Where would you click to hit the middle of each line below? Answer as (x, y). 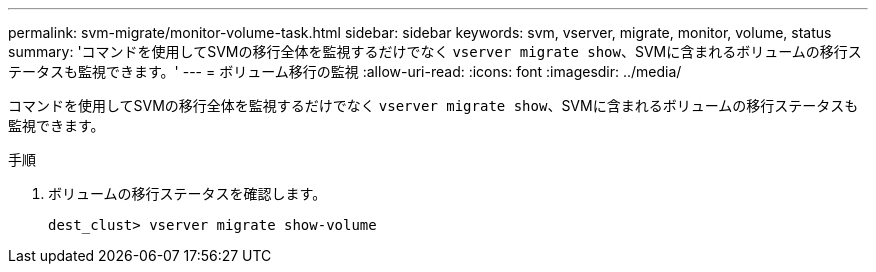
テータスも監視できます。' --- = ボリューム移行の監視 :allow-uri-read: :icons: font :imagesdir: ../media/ (345, 71)
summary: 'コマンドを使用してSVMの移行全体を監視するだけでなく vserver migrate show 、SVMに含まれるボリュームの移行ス (435, 51)
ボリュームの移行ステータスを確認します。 (187, 193)
